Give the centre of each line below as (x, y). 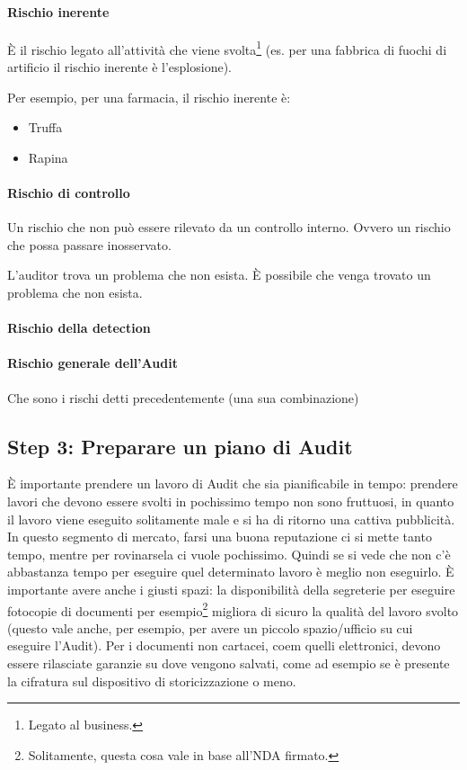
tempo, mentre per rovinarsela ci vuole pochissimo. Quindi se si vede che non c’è (229, 554)
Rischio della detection (79, 328)
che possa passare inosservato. (89, 244)
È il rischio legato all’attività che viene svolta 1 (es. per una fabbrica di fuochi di (227, 48)
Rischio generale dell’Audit (93, 363)
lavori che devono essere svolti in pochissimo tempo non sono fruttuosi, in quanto (231, 501)
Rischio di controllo (69, 193)
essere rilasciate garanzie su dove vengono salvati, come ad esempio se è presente (229, 663)
